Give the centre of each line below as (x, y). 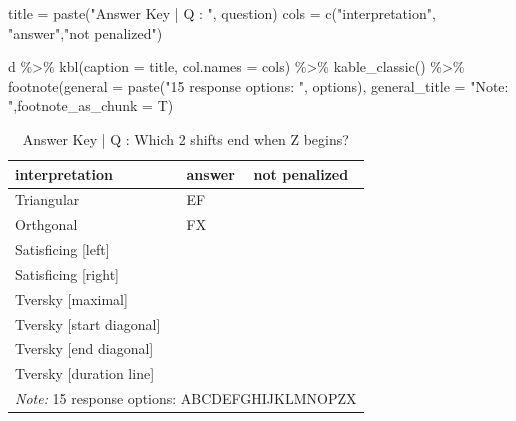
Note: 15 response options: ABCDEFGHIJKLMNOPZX (186, 398)
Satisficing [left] (62, 249)
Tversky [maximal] (71, 298)
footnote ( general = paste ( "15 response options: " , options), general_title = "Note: (258, 85)
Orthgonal (46, 224)
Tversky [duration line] (85, 373)
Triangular (47, 199)
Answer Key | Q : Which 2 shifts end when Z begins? (185, 138)
